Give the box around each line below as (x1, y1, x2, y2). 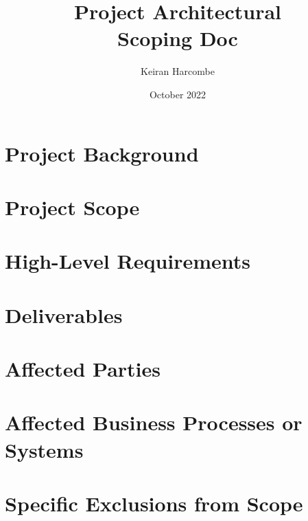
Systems (5, 435, 84, 463)
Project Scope (5, 192, 140, 221)
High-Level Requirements (5, 247, 251, 275)
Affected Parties (5, 355, 161, 382)
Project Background (5, 139, 199, 167)
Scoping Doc (117, 24, 238, 52)
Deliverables (5, 300, 123, 329)
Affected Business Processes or (5, 408, 303, 436)
